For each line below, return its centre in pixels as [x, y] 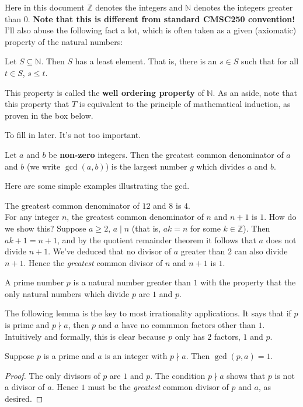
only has [190, 336]
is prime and [27, 325]
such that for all [270, 61]
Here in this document [45, 7]
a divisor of [25, 387]
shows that [246, 375]
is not [285, 375]
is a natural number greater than [132, 282]
